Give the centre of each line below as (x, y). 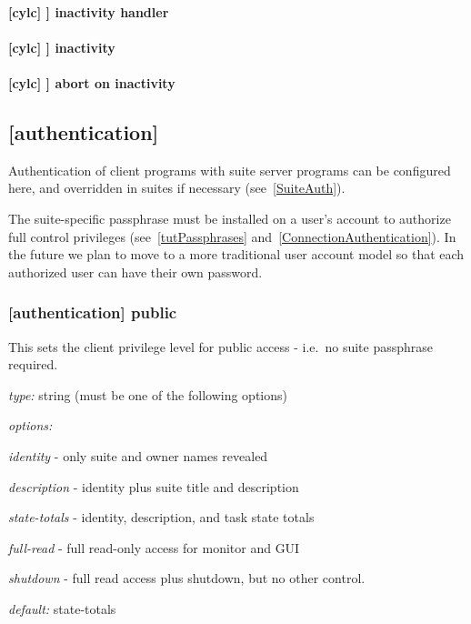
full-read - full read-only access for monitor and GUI (154, 547)
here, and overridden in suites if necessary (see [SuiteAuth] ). (177, 188)
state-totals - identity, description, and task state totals (161, 517)
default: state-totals (62, 608)
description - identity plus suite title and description (154, 486)
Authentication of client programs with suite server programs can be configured (230, 170)
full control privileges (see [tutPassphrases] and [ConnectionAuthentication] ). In (232, 236)
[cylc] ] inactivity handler (89, 11)
